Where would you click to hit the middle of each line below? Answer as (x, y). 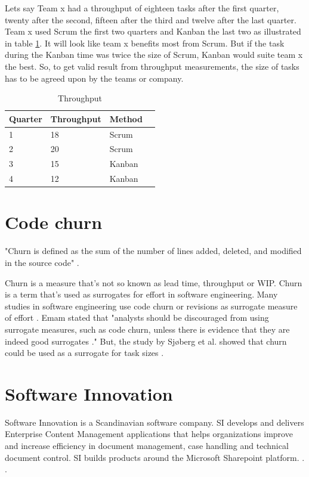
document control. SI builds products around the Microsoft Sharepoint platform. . (155, 457)
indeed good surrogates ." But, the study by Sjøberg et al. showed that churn (146, 341)
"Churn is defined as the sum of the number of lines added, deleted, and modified (153, 251)
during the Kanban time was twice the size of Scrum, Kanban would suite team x (154, 55)
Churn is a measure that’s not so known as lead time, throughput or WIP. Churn (154, 282)
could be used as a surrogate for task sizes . (84, 353)
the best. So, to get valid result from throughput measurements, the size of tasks (152, 66)
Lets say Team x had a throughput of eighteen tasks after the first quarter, (142, 8)
